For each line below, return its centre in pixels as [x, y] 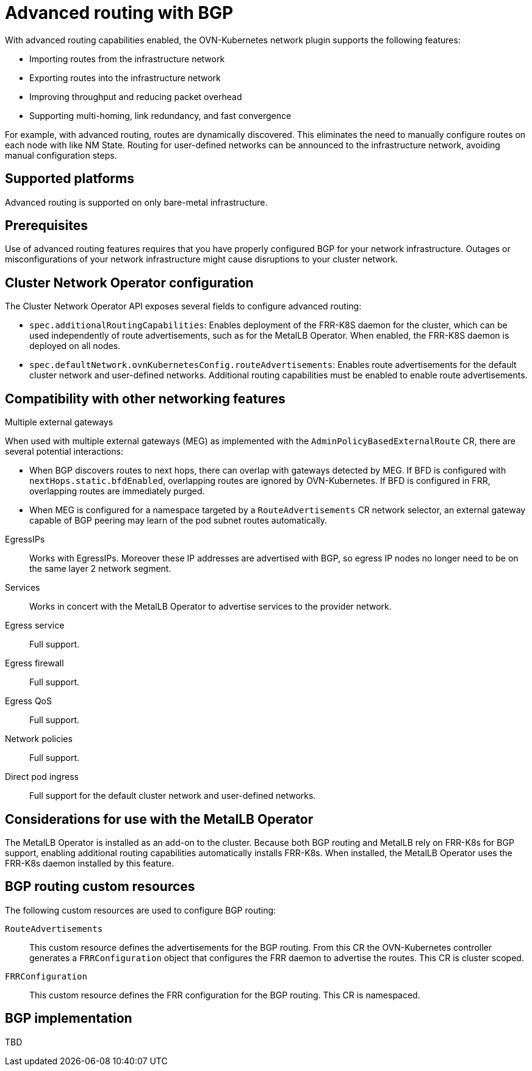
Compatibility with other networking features [145, 398]
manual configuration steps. [61, 155]
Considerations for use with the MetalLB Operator [159, 819]
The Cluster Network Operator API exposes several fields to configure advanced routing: [183, 306]
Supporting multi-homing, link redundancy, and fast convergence [160, 115]
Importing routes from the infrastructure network [127, 59]
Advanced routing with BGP [119, 13]
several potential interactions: [64, 452]
